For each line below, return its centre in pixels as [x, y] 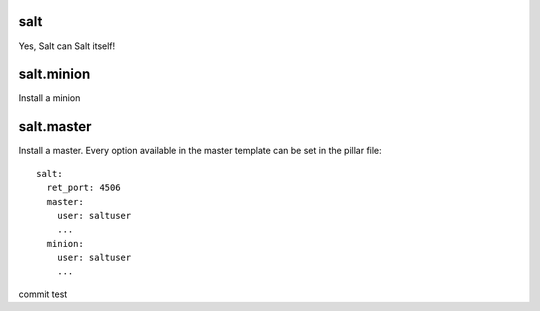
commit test [43, 294]
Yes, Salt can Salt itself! [67, 46]
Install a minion [49, 98]
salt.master [55, 126]
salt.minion [54, 74]
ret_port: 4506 [83, 188]
